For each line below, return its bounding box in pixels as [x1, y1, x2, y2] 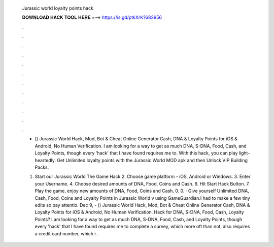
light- [238, 150, 250, 156]
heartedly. [35, 157, 56, 163]
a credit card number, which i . [35, 230, 98, 236]
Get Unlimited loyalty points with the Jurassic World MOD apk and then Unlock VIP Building [56, 157, 248, 163]
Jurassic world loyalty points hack [22, 5, 94, 11]
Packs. [35, 164, 49, 170]
